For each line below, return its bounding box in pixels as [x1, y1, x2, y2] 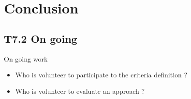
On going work [4, 53, 48, 63]
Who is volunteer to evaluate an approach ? [15, 86, 145, 96]
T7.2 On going [4, 31, 77, 46]
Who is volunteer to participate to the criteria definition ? [15, 70, 188, 80]
